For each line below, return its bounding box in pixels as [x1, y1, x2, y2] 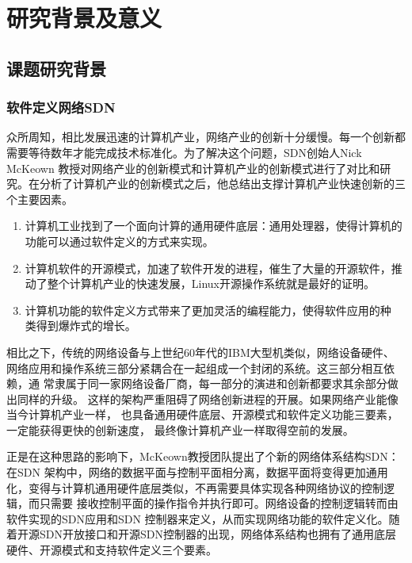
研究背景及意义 [6, 2, 162, 34]
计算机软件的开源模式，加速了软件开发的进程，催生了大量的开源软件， [25, 259, 391, 276]
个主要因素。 [6, 190, 73, 207]
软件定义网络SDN [6, 98, 116, 117]
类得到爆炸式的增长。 [25, 317, 136, 334]
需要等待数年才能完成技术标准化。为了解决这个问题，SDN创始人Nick [6, 144, 362, 160]
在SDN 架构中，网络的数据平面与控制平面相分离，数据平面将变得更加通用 [6, 464, 388, 481]
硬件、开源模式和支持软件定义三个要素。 [6, 542, 217, 558]
